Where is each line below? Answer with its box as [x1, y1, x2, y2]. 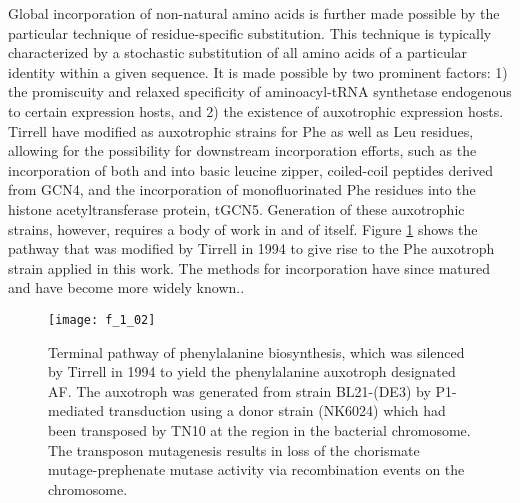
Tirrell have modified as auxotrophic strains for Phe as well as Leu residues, [8, 120, 474, 141]
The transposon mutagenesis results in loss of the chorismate [48, 439, 420, 460]
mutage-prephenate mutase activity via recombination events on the [48, 459, 465, 480]
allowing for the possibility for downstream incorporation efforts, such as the [8, 140, 477, 161]
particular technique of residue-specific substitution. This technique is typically [8, 22, 492, 43]
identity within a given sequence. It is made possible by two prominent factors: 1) [8, 61, 508, 82]
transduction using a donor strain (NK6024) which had [108, 400, 446, 421]
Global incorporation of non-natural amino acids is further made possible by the [8, 3, 500, 23]
